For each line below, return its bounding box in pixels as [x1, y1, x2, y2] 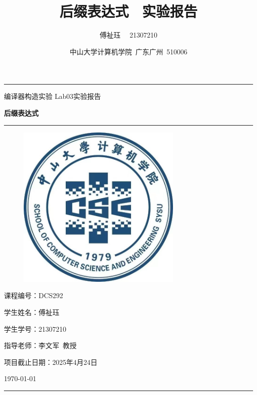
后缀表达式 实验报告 [59, 1, 198, 21]
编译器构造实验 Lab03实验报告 [4, 91, 101, 101]
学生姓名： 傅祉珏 [4, 307, 59, 317]
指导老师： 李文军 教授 [4, 340, 77, 351]
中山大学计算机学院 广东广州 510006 [70, 46, 187, 56]
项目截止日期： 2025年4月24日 [4, 356, 97, 367]
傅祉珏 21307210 [99, 30, 158, 40]
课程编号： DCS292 [4, 290, 63, 301]
